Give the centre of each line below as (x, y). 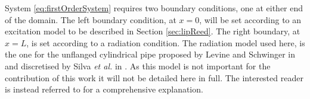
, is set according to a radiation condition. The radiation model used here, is (166, 42)
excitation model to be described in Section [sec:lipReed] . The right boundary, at (153, 31)
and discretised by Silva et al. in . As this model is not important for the (138, 66)
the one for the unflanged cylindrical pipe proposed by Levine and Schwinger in (150, 54)
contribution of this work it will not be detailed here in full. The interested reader (154, 77)
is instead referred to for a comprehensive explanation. (104, 89)
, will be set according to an (250, 19)
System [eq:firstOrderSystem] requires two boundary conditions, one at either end (154, 8)
